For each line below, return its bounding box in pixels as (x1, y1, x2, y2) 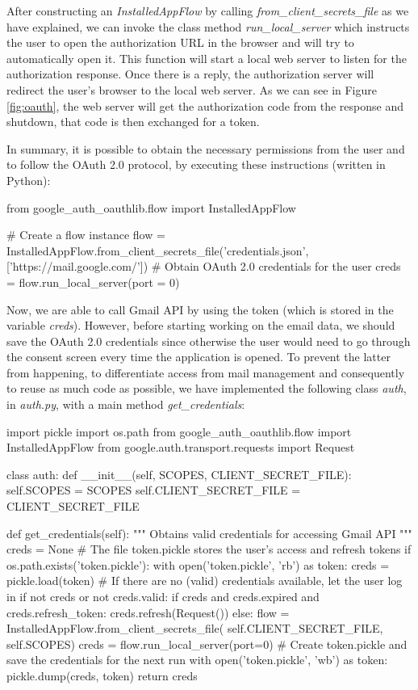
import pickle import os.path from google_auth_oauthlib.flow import (6, 423, 352, 440)
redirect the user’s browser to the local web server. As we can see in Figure (6, 81, 377, 98)
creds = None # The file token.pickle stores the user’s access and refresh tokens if (6, 541, 412, 557)
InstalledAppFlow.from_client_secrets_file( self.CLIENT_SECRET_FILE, (6, 620, 383, 637)
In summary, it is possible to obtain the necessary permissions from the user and (6, 140, 405, 157)
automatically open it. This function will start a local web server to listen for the (6, 49, 407, 66)
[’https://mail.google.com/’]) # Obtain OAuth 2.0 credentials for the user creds (6, 258, 401, 275)
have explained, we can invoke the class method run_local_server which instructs (6, 18, 410, 35)
